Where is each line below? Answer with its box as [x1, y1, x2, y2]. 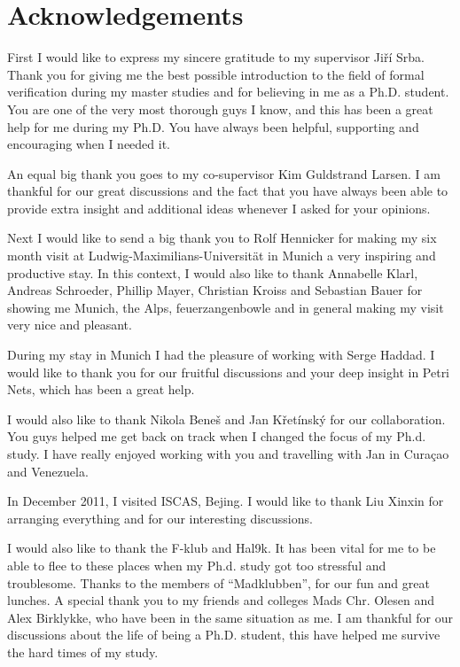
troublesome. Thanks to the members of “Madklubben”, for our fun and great [7, 573, 430, 592]
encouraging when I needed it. [7, 135, 170, 153]
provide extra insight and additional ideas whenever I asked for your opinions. [7, 198, 431, 217]
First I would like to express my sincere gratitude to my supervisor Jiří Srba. [7, 48, 425, 66]
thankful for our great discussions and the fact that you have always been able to [7, 182, 448, 200]
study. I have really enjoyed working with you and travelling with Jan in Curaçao [7, 445, 449, 462]
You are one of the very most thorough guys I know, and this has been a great [7, 99, 433, 118]
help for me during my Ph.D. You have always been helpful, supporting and [7, 117, 419, 136]
